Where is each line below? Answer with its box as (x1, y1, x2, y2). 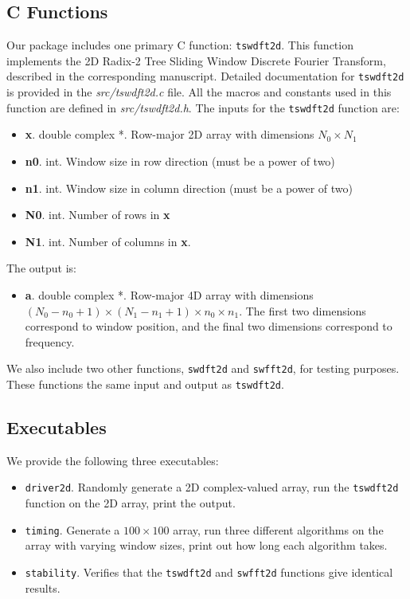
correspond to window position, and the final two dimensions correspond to (25, 318, 392, 335)
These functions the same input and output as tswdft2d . (6, 375, 284, 392)
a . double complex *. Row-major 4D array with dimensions (25, 286, 314, 303)
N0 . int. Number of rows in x (25, 206, 170, 223)
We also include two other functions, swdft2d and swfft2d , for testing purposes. (6, 360, 400, 377)
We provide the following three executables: (6, 452, 219, 468)
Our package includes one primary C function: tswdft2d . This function (6, 37, 353, 53)
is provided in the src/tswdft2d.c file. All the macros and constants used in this (6, 84, 392, 100)
